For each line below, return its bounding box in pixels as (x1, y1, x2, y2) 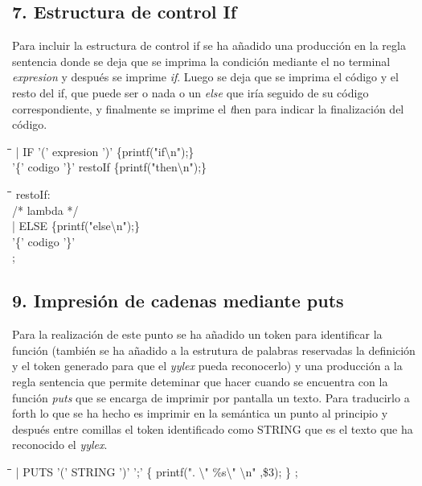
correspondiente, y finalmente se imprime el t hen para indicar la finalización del (12, 100, 404, 117)
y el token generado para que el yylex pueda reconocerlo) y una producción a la (12, 357, 403, 374)
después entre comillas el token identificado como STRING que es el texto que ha (12, 420, 413, 437)
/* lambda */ (12, 201, 79, 218)
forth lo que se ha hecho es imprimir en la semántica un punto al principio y (12, 405, 388, 422)
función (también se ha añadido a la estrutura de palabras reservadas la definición (12, 341, 416, 358)
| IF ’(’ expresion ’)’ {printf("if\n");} (15, 142, 195, 159)
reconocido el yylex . (12, 436, 108, 453)
